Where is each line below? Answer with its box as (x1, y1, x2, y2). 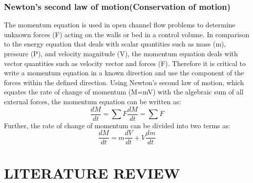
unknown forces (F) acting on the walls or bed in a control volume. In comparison (4, 29, 250, 39)
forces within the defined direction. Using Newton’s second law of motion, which (4, 77, 244, 87)
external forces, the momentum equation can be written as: (4, 96, 181, 106)
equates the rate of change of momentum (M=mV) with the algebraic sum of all (4, 87, 244, 97)
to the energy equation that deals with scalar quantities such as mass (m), (4, 39, 226, 49)
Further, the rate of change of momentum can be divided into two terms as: (4, 120, 231, 130)
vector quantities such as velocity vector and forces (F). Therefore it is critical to (4, 58, 246, 68)
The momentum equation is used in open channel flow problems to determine (4, 20, 235, 30)
